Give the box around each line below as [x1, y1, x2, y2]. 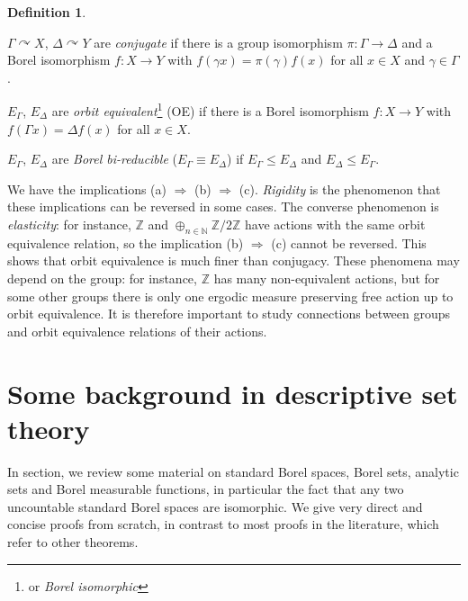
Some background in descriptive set [7, 374, 458, 411]
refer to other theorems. [7, 533, 139, 552]
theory [7, 409, 90, 446]
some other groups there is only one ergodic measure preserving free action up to [7, 286, 454, 305]
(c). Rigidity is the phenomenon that [238, 179, 441, 198]
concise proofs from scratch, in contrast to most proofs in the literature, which [7, 515, 439, 534]
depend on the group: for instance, [7, 268, 197, 287]
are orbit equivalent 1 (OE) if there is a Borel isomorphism [51, 99, 369, 121]
